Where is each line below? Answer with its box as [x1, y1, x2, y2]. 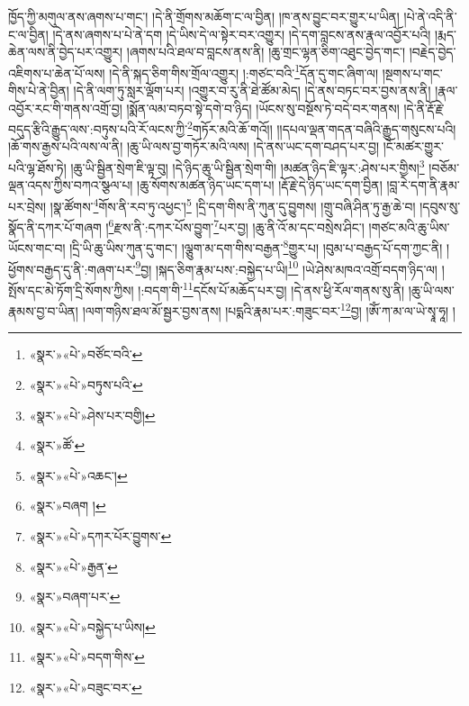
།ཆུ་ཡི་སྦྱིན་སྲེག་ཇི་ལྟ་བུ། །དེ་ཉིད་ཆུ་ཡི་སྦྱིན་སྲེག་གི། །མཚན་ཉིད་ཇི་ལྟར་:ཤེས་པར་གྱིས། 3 [70, 156, 425, 176]
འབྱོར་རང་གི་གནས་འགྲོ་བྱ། [8, 98, 122, 117]
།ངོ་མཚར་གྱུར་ [383, 137, 444, 156]
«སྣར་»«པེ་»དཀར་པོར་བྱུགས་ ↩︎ [29, 526, 172, 545]
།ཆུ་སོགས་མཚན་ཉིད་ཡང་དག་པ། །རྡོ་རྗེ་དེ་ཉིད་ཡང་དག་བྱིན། [137, 176, 383, 195]
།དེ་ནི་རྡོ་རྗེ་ [403, 98, 445, 117]
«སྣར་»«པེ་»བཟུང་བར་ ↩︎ [29, 677, 142, 696]
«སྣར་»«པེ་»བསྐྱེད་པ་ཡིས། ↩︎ [29, 617, 156, 636]
